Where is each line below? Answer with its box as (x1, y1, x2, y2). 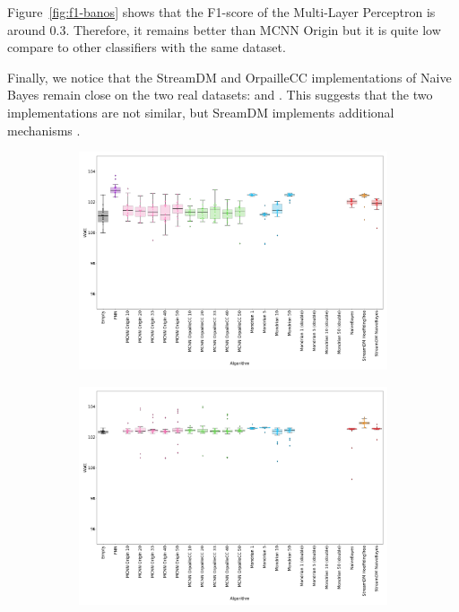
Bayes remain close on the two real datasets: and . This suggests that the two (7, 85, 433, 104)
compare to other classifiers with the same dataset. (7, 38, 286, 57)
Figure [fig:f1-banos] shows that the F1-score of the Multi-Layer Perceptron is (7, 3, 436, 21)
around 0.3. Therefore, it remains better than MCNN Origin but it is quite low (7, 20, 441, 39)
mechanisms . (7, 120, 81, 139)
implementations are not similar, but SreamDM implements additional (7, 102, 394, 121)
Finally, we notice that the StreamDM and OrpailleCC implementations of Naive (7, 67, 452, 86)
